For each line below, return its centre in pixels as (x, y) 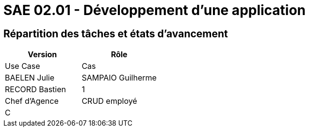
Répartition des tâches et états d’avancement (116, 33)
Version (42, 55)
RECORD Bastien (35, 90)
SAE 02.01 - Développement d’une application (155, 10)
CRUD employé (109, 101)
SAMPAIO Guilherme (119, 78)
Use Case (23, 66)
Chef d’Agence (32, 101)
